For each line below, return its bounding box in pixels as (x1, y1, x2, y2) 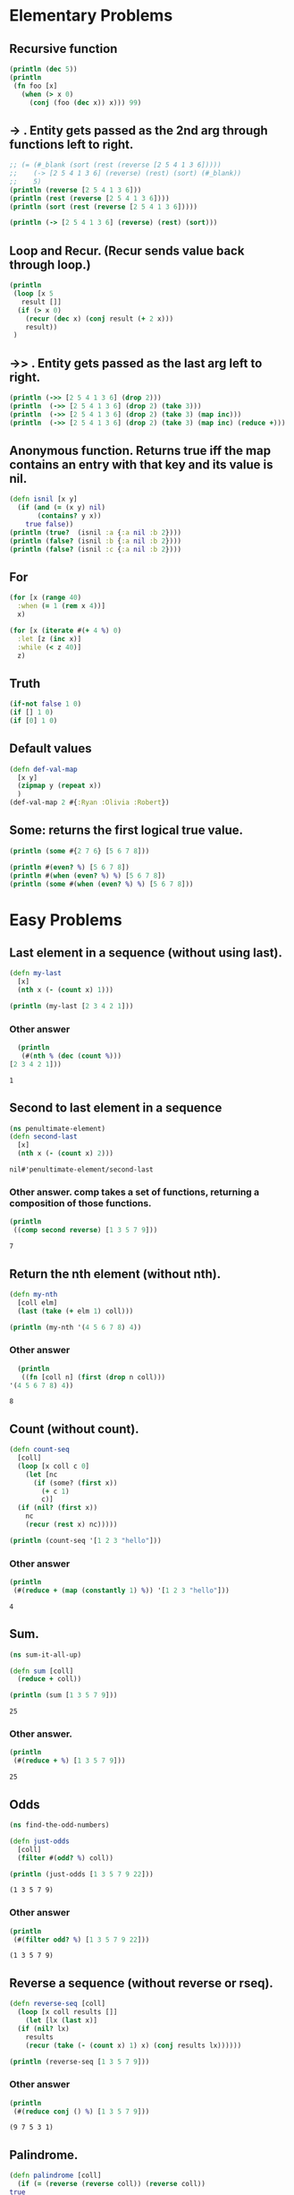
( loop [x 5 (13, 289, 54, 298)
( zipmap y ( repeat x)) (17, 781, 102, 791)
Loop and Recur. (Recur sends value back (9, 243, 245, 258)
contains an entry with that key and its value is (9, 457, 273, 472)
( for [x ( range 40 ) (9, 593, 82, 603)
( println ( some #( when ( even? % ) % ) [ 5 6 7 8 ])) (9, 879, 194, 888)
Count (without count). (9, 1421, 140, 1436)
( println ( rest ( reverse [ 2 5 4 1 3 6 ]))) (9, 193, 170, 202)
